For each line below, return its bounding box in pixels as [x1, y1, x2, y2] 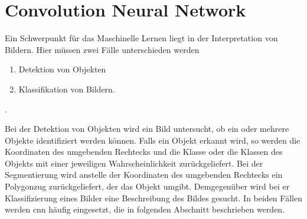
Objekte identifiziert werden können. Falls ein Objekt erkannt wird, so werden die [5, 134, 301, 146]
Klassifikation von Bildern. [18, 82, 115, 95]
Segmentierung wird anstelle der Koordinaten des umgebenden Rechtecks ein [5, 168, 283, 181]
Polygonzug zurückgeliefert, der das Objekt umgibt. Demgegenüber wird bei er [5, 180, 290, 193]
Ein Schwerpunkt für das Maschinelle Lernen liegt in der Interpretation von [5, 32, 278, 44]
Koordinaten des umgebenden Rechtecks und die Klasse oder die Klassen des [5, 145, 283, 158]
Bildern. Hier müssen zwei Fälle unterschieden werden [5, 43, 200, 55]
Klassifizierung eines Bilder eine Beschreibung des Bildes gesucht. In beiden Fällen [5, 191, 302, 204]
